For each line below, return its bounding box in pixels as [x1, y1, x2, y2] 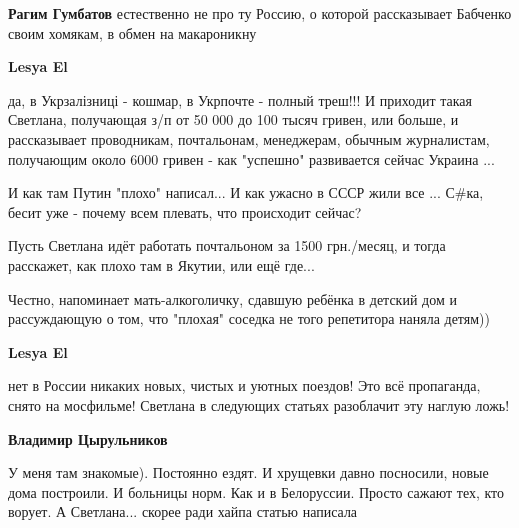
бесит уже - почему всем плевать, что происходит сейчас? [8, 201, 362, 222]
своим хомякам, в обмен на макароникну [8, 22, 257, 43]
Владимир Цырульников [8, 428, 168, 449]
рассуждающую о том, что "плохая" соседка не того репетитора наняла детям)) [8, 308, 490, 329]
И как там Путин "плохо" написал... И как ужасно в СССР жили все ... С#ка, [8, 182, 484, 203]
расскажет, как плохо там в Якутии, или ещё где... [8, 254, 315, 275]
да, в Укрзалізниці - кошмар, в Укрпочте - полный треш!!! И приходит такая [8, 89, 473, 110]
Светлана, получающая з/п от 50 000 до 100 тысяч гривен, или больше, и [8, 109, 459, 130]
